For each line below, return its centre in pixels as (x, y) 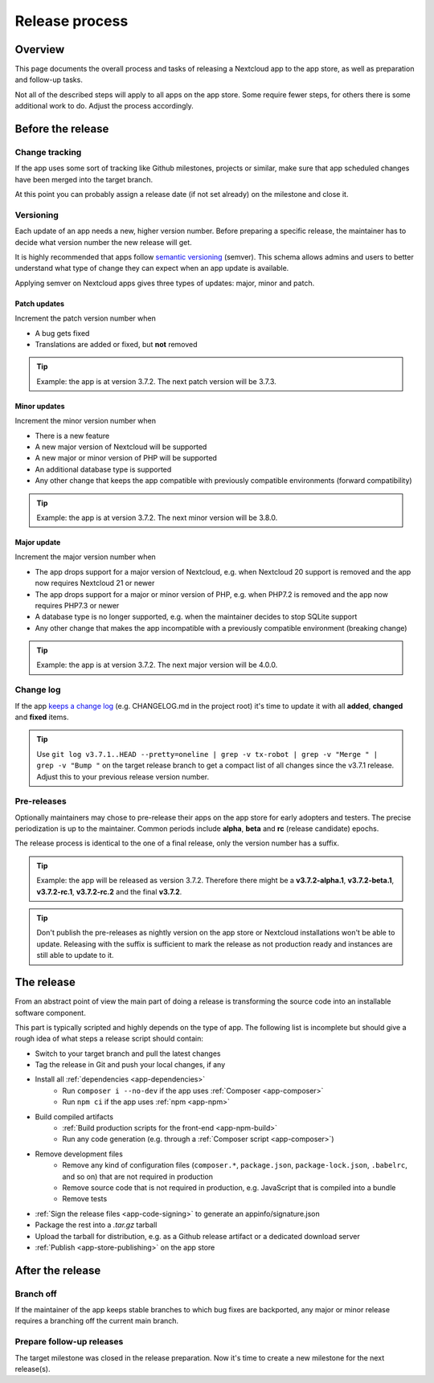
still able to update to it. (75, 955)
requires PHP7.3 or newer (77, 605)
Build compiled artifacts (74, 1116)
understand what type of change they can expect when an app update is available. (152, 268)
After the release (58, 1270)
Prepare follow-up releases (69, 1342)
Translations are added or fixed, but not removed (116, 345)
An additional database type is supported (103, 469)
